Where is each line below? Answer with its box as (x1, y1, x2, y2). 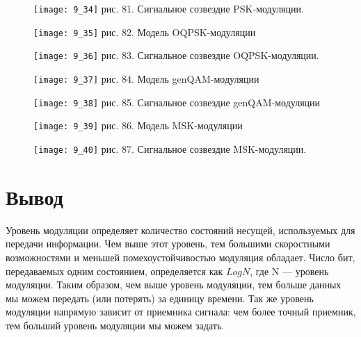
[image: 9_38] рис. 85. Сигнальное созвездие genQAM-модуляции (33, 94, 321, 109)
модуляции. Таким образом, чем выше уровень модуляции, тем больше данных (6, 277, 342, 292)
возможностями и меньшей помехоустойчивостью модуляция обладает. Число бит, (6, 249, 355, 264)
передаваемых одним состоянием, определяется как (6, 263, 223, 278)
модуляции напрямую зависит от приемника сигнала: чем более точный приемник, (6, 304, 356, 319)
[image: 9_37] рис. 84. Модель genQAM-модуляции (33, 71, 259, 85)
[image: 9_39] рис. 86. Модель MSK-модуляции (33, 118, 243, 133)
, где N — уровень (250, 263, 329, 278)
